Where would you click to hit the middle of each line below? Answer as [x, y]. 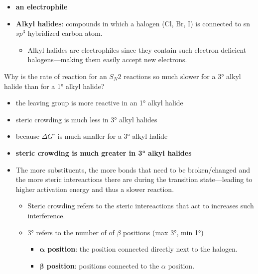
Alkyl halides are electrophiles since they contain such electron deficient [137, 49]
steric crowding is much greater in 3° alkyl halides [104, 152]
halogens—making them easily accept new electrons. [107, 59]
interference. [46, 215]
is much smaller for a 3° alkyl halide [113, 136]
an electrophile [42, 6]
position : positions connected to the [103, 265]
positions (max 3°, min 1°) [163, 232]
